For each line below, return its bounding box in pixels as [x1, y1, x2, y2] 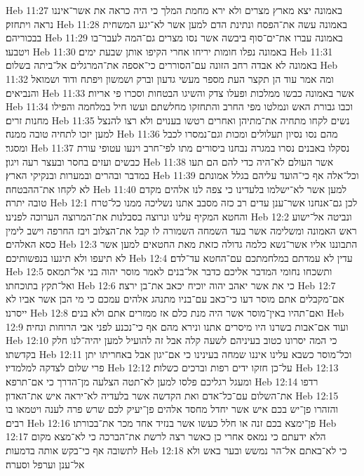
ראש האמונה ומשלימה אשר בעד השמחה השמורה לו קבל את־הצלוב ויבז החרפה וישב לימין [6, 223, 357, 237]
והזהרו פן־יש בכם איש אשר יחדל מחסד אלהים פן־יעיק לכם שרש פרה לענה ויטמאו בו [6, 402, 339, 416]
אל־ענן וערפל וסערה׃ [6, 456, 85, 471]
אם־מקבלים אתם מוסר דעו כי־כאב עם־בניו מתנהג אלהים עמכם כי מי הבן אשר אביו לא [6, 291, 344, 306]
